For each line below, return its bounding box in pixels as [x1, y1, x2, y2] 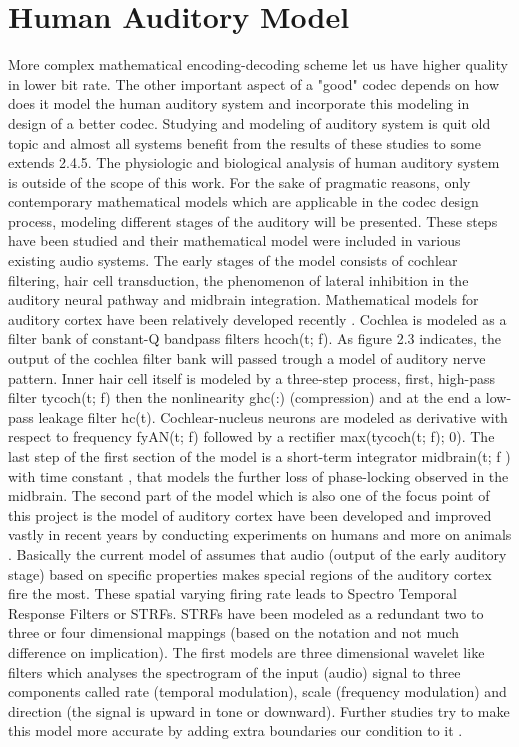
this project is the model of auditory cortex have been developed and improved [8, 504, 492, 525]
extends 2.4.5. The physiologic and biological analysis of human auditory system [8, 152, 500, 173]
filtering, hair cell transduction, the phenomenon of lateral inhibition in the [8, 269, 469, 290]
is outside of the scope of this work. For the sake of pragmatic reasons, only [8, 171, 471, 192]
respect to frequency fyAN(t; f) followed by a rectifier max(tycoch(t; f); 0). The [8, 426, 495, 447]
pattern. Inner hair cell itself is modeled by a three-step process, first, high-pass [8, 367, 495, 388]
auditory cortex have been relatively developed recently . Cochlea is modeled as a [8, 308, 507, 329]
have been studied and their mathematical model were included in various [8, 230, 461, 251]
